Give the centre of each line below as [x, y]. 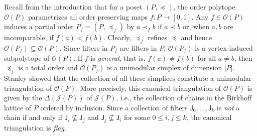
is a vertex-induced [224, 47]
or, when [196, 26]
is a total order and [48, 67]
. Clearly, [117, 37]
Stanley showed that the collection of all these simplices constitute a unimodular [128, 78]
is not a [228, 107]
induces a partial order [39, 26]
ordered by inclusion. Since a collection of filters [114, 107]
